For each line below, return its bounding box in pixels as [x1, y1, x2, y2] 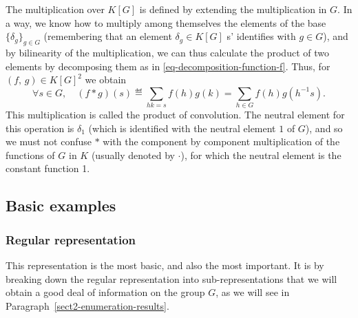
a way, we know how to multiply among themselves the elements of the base [6, 15, 326, 30]
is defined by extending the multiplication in [139, 2, 327, 16]
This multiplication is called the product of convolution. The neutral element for [6, 107, 345, 122]
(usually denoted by [91, 147, 175, 162]
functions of [6, 147, 55, 162]
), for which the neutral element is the [180, 147, 341, 162]
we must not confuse [6, 134, 92, 149]
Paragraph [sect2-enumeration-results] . [6, 298, 169, 312]
